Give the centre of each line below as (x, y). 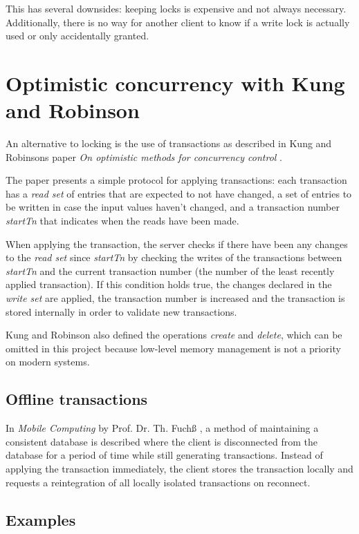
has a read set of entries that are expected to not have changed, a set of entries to (179, 193)
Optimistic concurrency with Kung (175, 83)
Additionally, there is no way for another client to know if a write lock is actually (178, 22)
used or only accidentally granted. (77, 36)
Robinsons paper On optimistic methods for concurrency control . (144, 156)
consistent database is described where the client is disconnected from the (162, 441)
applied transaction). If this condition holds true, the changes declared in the (169, 284)
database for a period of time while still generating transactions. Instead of (164, 455)
